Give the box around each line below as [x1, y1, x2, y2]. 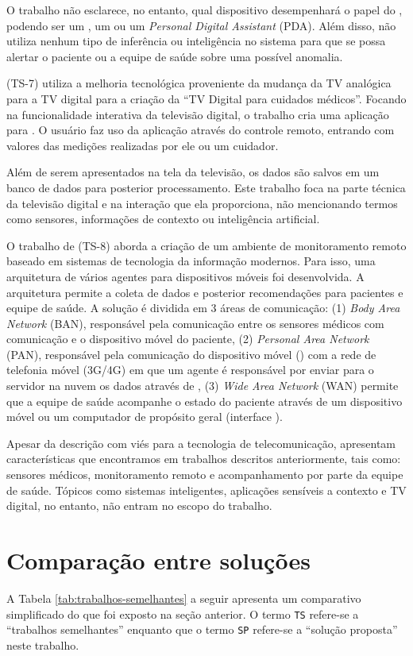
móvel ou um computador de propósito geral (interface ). [6, 408, 283, 425]
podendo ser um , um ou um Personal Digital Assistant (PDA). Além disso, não [6, 17, 396, 33]
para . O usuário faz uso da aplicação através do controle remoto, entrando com [6, 122, 395, 138]
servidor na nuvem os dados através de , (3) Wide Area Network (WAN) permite [6, 377, 399, 394]
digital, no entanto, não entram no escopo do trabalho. [6, 497, 272, 514]
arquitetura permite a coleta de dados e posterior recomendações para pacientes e [6, 284, 403, 300]
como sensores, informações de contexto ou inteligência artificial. [6, 210, 320, 227]
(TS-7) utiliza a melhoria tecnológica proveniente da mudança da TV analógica [6, 75, 392, 91]
